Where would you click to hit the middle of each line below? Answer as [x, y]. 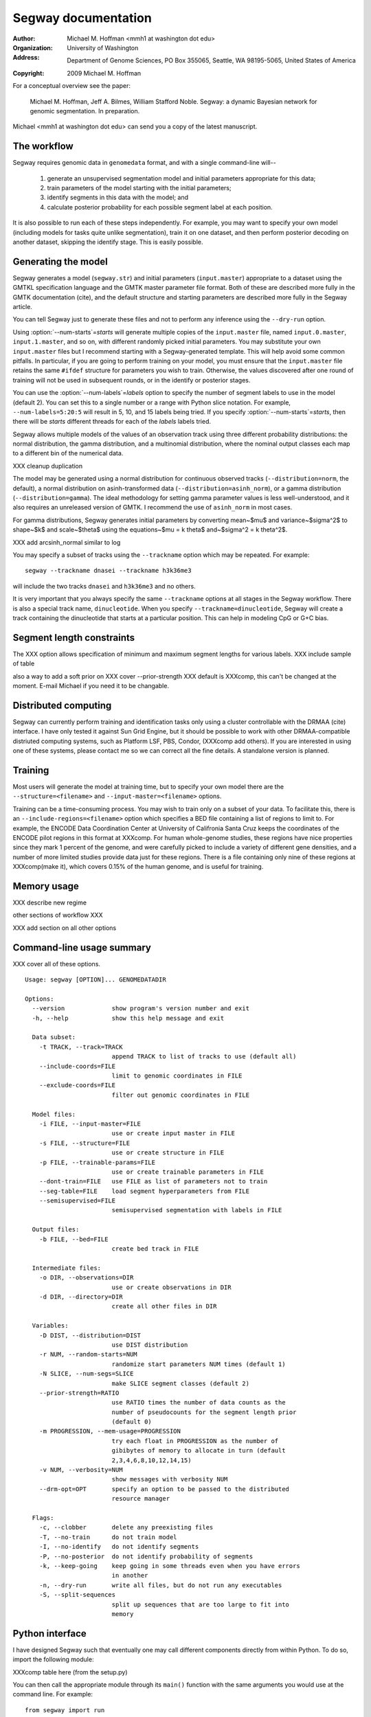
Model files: [54, 1114]
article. [22, 307]
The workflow [43, 147]
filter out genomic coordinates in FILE [181, 1095]
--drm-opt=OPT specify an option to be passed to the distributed [164, 1489]
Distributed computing [62, 705]
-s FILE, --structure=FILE [85, 1143]
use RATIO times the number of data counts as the [199, 1402]
